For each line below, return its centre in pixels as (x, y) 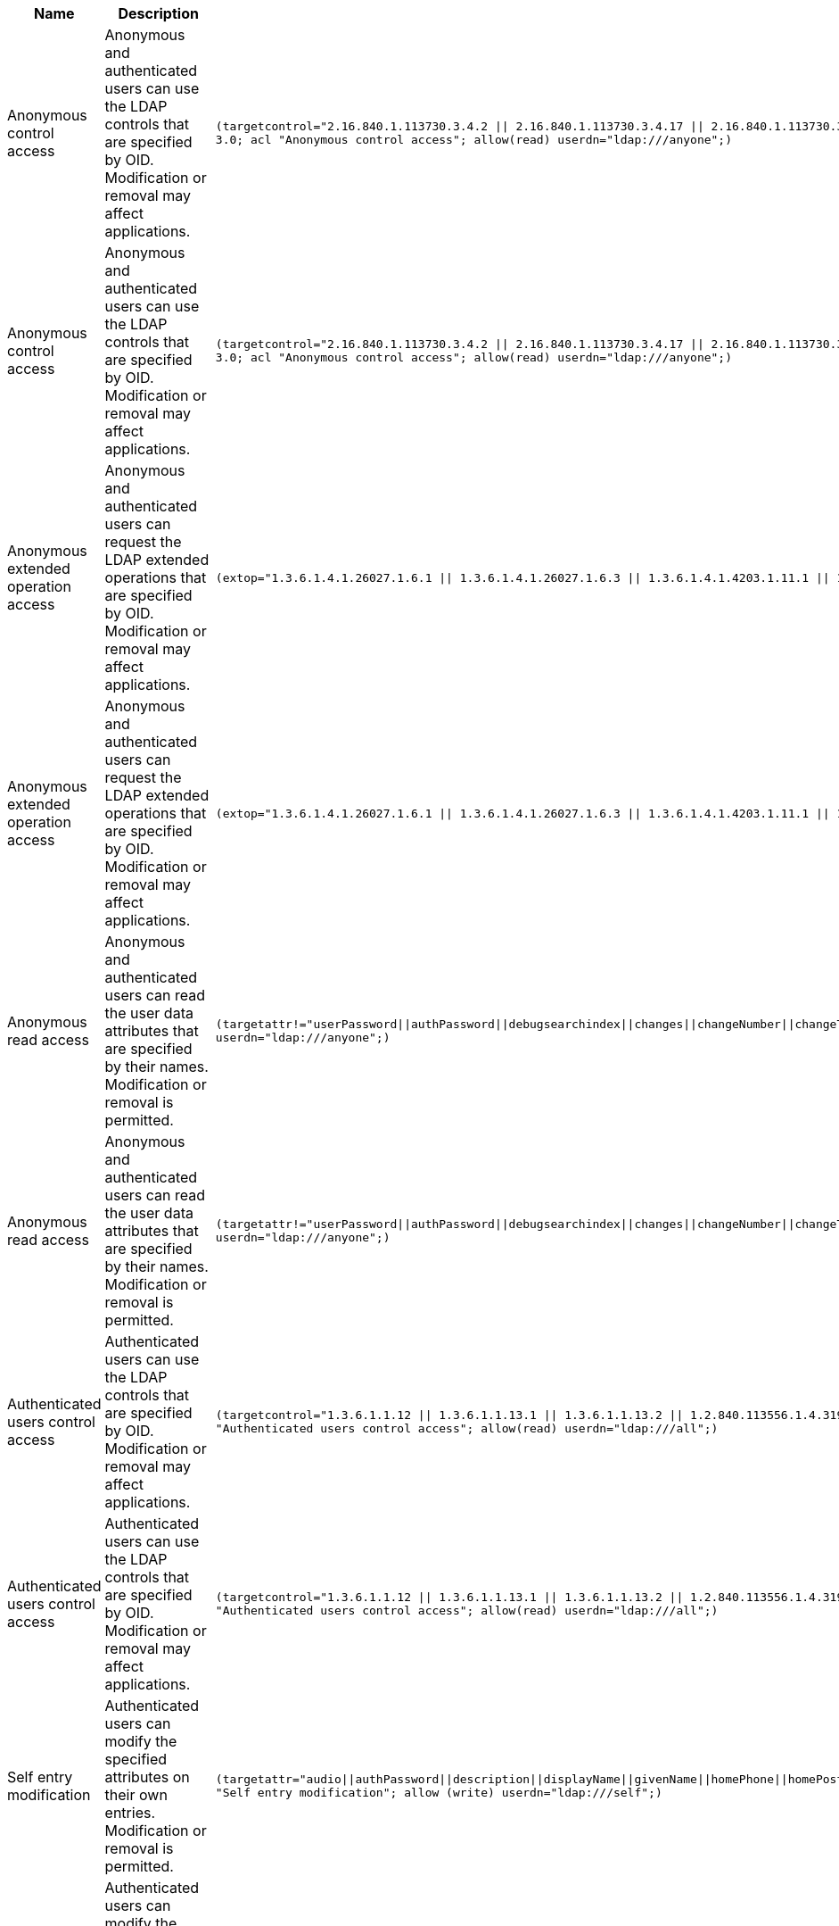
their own (136, 1795)
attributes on (147, 1777)
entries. (130, 1813)
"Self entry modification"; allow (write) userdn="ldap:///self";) (439, 1793)
